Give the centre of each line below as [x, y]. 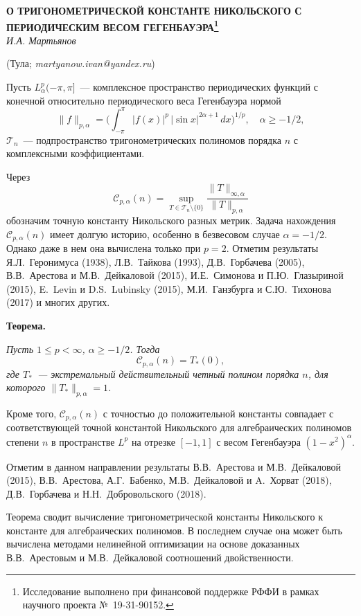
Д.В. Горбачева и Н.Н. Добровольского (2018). [106, 493]
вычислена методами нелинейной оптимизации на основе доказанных [153, 544]
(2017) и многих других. [58, 302]
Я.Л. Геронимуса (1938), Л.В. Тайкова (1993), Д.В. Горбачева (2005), [156, 261]
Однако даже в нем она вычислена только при [104, 247]
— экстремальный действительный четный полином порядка [168, 373]
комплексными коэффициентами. [76, 153]
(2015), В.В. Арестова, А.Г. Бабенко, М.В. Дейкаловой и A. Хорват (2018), [169, 480]
